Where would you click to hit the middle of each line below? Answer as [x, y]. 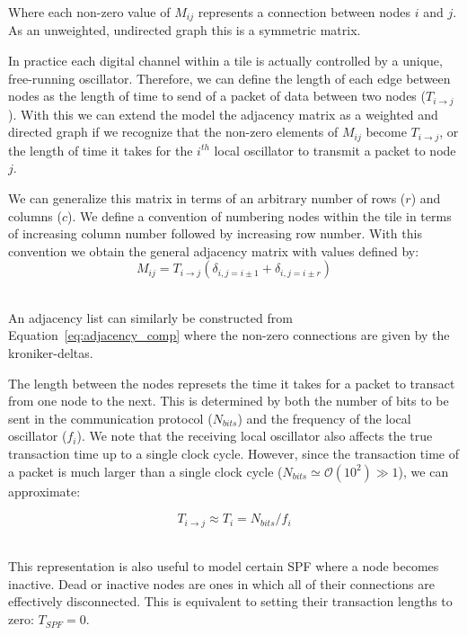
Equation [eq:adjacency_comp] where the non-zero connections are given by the [229, 335]
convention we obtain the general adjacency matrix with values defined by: [214, 250]
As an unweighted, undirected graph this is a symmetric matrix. [185, 30]
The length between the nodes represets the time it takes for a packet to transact [232, 383]
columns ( [35, 215]
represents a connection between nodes [304, 12]
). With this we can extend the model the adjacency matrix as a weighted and [223, 114]
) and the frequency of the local [324, 418]
